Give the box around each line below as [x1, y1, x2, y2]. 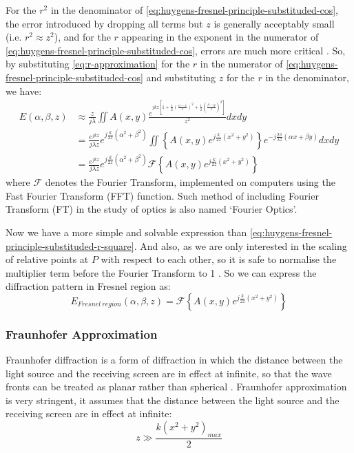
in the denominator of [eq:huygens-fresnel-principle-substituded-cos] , [50, 3, 338, 17]
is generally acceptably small [214, 16, 335, 30]
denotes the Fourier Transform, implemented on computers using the [45, 175, 335, 189]
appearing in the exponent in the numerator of [121, 30, 319, 44]
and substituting [146, 70, 216, 84]
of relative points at [6, 252, 89, 266]
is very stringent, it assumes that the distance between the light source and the [6, 392, 340, 407]
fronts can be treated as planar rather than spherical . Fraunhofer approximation [6, 379, 347, 394]
